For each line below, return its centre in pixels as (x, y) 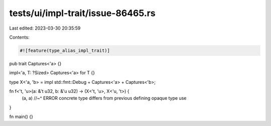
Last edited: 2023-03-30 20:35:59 (45, 28)
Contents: (19, 37)
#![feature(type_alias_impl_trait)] (65, 50)
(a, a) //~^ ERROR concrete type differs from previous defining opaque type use (104, 98)
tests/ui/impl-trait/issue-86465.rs (82, 13)
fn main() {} (21, 117)
